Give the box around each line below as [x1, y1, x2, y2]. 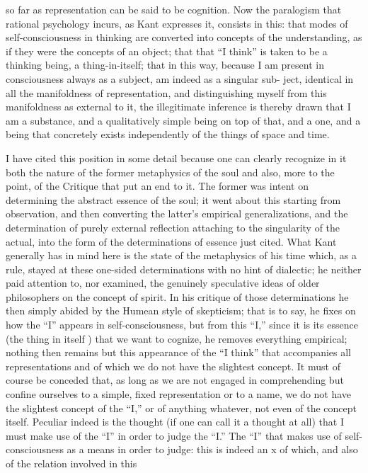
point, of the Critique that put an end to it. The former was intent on [6, 178, 309, 193]
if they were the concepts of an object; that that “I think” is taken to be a [6, 43, 328, 58]
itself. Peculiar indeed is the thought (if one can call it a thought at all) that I [6, 414, 344, 429]
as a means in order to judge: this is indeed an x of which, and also [67, 442, 358, 457]
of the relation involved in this [6, 456, 137, 470]
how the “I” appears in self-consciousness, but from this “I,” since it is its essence [6, 317, 358, 332]
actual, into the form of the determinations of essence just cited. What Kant [6, 234, 337, 249]
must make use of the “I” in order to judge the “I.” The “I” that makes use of [6, 428, 342, 443]
